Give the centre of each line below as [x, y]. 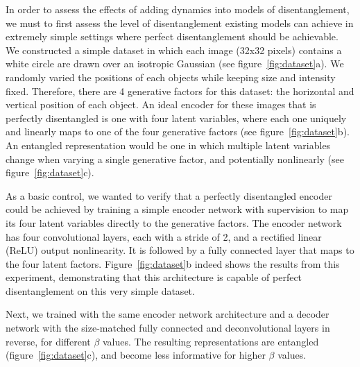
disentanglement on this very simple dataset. [100, 290]
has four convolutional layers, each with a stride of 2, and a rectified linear [164, 236]
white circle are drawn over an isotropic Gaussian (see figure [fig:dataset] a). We [175, 63]
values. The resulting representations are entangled [211, 341]
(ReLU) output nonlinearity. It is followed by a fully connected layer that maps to [180, 250]
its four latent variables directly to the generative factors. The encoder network [174, 222]
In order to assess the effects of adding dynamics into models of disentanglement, [178, 9]
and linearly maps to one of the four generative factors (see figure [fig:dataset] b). [178, 131]
